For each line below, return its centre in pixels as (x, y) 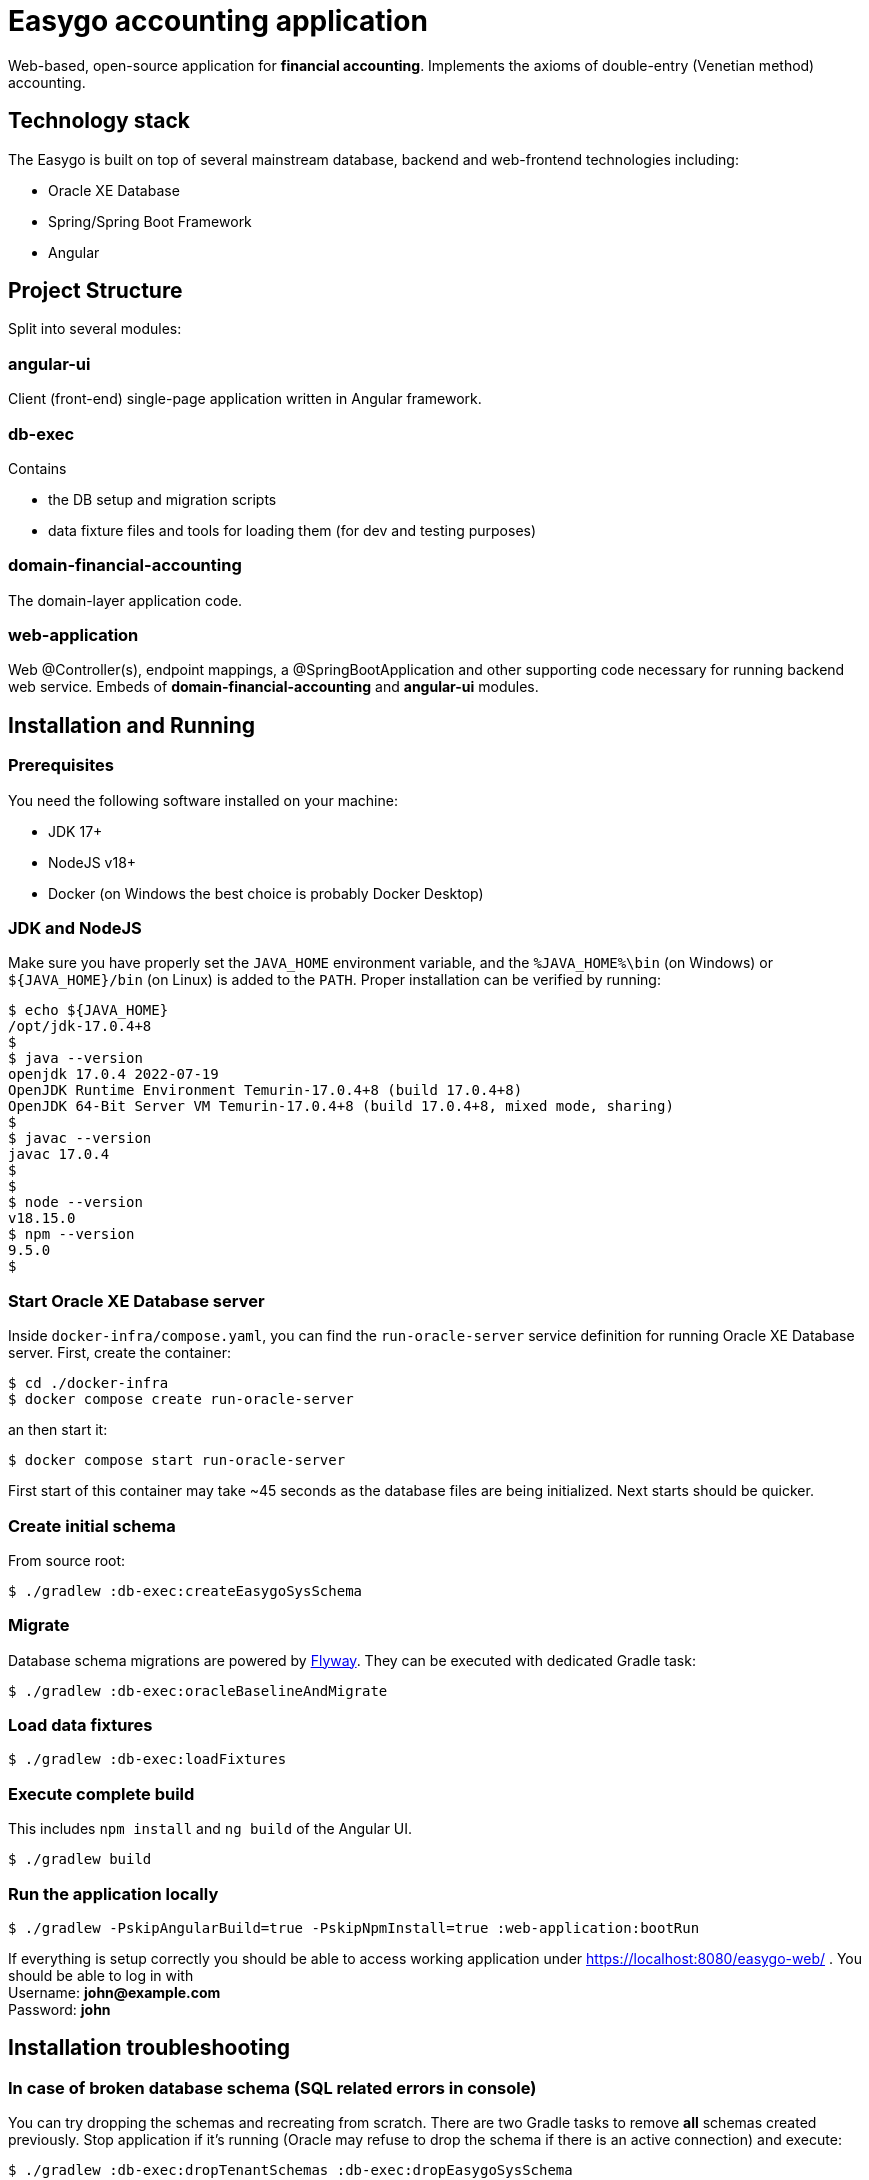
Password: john (59, 2009)
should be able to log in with (101, 1975)
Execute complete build (101, 1793)
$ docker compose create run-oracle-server (181, 1399)
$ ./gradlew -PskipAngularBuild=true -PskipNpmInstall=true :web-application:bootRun (354, 1927)
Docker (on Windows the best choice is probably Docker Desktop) (266, 893)
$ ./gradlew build (80, 1859)
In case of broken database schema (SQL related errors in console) (272, 2087)
